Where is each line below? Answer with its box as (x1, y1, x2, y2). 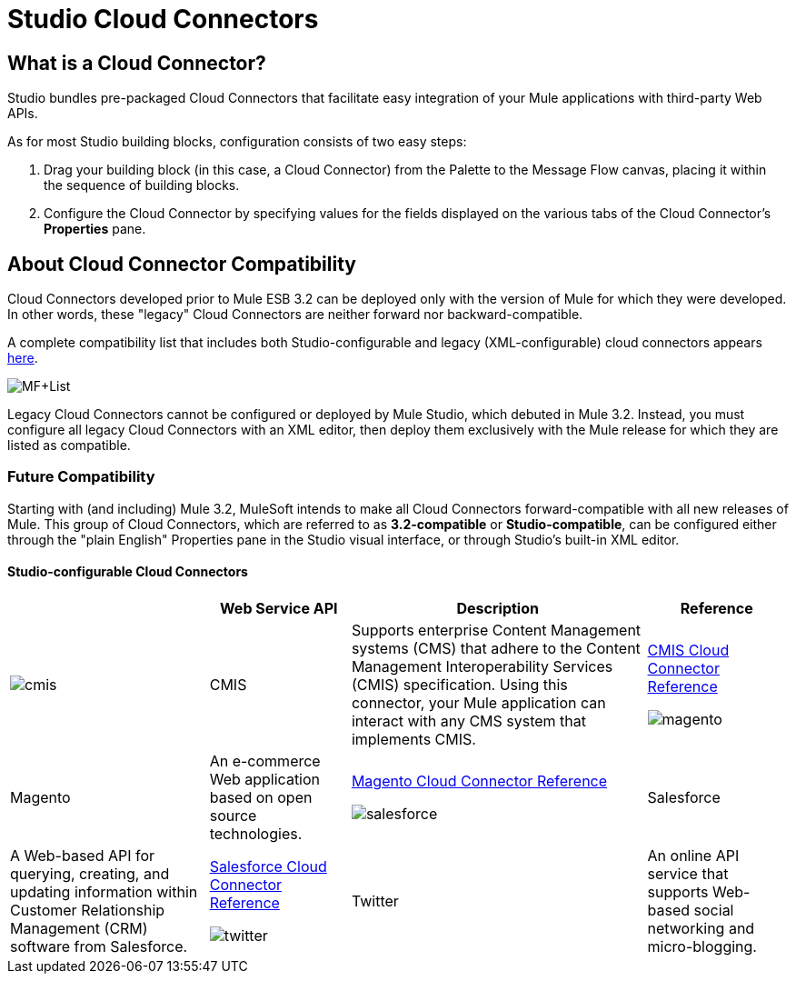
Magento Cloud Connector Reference (351, 771, 608, 790)
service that (647, 864, 729, 883)
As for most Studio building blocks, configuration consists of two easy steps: (7, 134, 467, 150)
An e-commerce (209, 751, 321, 770)
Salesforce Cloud (209, 856, 327, 876)
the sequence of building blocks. (44, 177, 240, 194)
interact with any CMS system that (351, 711, 587, 730)
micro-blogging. (647, 936, 757, 956)
